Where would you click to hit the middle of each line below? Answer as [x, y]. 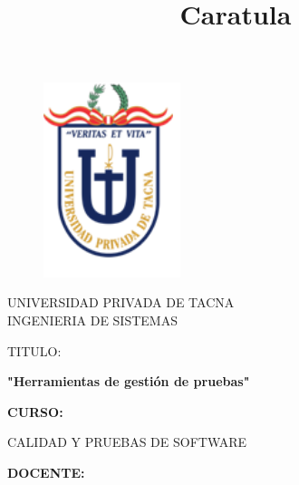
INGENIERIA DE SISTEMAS [92, 320]
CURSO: [35, 411]
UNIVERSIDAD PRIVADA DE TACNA [121, 302]
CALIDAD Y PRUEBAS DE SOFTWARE [127, 442]
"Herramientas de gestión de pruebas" [129, 381]
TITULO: [34, 350]
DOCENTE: [46, 472]
